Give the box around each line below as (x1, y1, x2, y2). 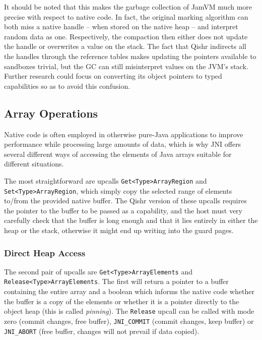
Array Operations (4, 105, 98, 121)
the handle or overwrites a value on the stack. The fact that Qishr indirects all (4, 41, 246, 51)
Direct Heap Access (4, 246, 86, 259)
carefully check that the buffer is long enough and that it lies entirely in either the (4, 215, 258, 225)
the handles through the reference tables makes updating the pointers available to (4, 50, 256, 61)
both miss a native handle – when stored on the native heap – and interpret (4, 21, 238, 32)
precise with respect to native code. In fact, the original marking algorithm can (4, 11, 248, 22)
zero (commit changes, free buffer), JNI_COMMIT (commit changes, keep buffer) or (4, 315, 254, 326)
